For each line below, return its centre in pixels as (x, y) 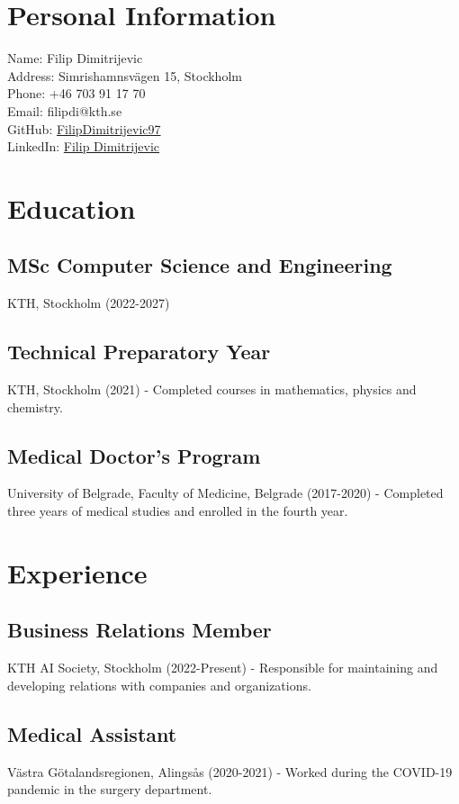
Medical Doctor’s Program (134, 455)
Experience (77, 572)
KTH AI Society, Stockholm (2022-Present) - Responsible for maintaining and (223, 668)
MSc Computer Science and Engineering (200, 265)
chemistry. (35, 407)
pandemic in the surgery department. (110, 789)
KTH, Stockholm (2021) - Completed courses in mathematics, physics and (212, 389)
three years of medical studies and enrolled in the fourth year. (178, 511)
